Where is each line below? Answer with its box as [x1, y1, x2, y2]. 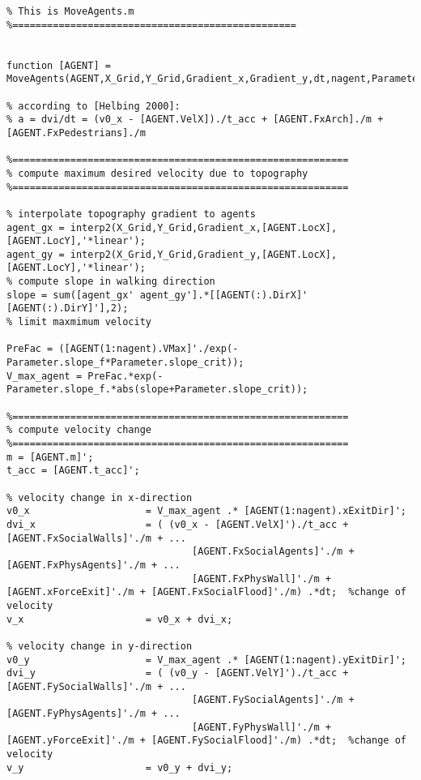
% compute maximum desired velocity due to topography [6, 167, 308, 179]
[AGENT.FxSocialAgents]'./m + [192, 546, 355, 558]
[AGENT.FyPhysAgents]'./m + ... [6, 708, 181, 720]
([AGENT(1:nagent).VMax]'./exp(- [58, 343, 239, 355]
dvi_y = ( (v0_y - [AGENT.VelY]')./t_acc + [6, 667, 349, 679]
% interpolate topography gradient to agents [6, 208, 256, 220]
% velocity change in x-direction [6, 491, 193, 504]
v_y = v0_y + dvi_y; [6, 761, 233, 774]
